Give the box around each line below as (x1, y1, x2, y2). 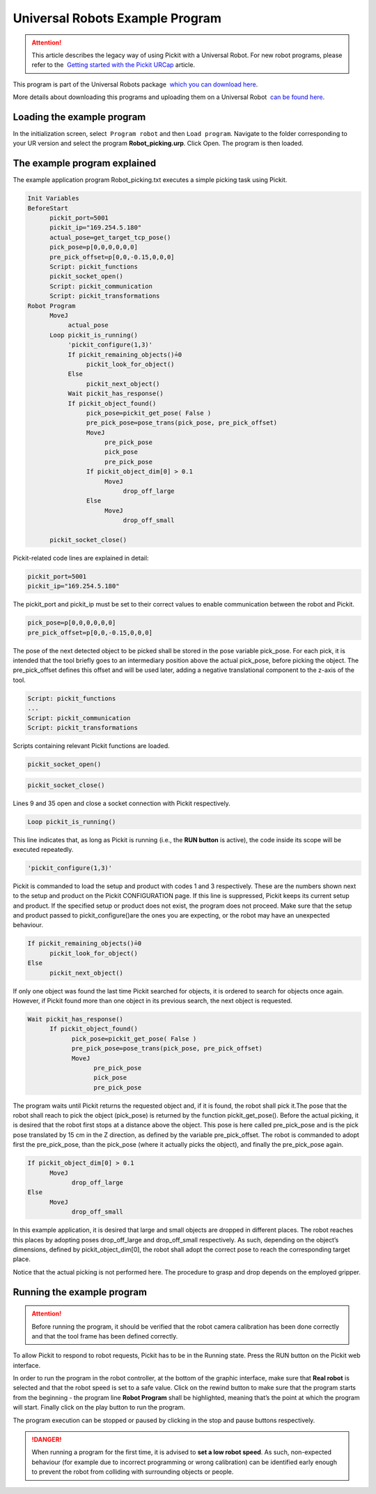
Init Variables (27, 195, 79, 202)
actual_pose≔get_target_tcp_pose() (49, 234, 171, 241)
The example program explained (13, 158, 157, 169)
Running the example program (13, 1286, 148, 1298)
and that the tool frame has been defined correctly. (31, 1332, 178, 1340)
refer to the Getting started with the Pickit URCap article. (31, 61, 195, 69)
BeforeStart (27, 204, 69, 212)
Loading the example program (13, 111, 146, 123)
